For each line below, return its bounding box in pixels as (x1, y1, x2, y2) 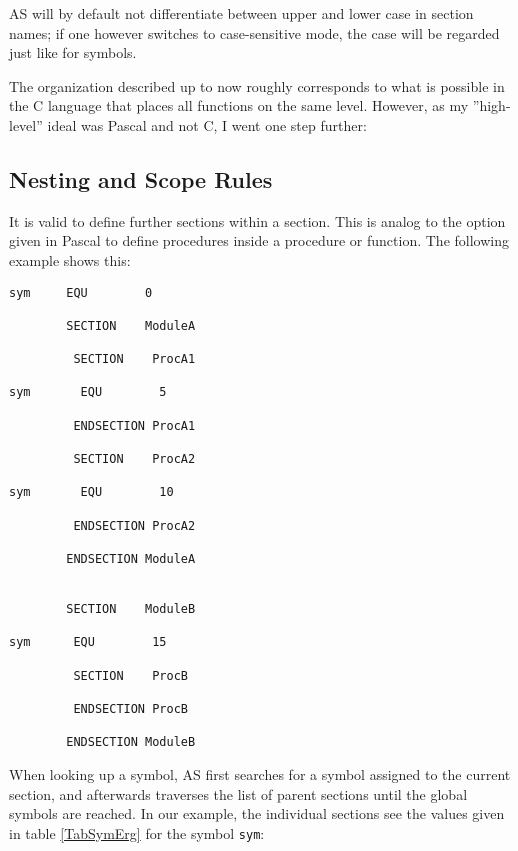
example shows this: (9, 249, 131, 270)
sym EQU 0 (9, 285, 153, 300)
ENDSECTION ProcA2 (73, 518, 196, 533)
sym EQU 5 (9, 385, 167, 400)
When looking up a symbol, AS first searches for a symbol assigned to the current (9, 763, 511, 784)
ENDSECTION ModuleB (66, 735, 196, 750)
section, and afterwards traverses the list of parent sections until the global (9, 783, 468, 804)
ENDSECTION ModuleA (66, 552, 196, 567)
